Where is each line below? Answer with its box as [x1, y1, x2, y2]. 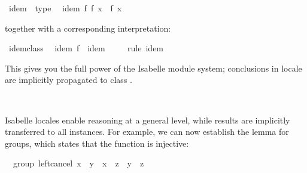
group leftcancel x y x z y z [13, 157, 144, 169]
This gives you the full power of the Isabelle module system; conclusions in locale [5, 61, 302, 74]
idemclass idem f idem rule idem [8, 42, 164, 54]
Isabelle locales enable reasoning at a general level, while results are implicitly [5, 113, 290, 126]
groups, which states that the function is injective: [5, 137, 189, 149]
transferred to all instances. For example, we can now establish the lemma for [5, 125, 289, 138]
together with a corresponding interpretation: [5, 21, 171, 34]
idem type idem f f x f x [8, 2, 122, 14]
